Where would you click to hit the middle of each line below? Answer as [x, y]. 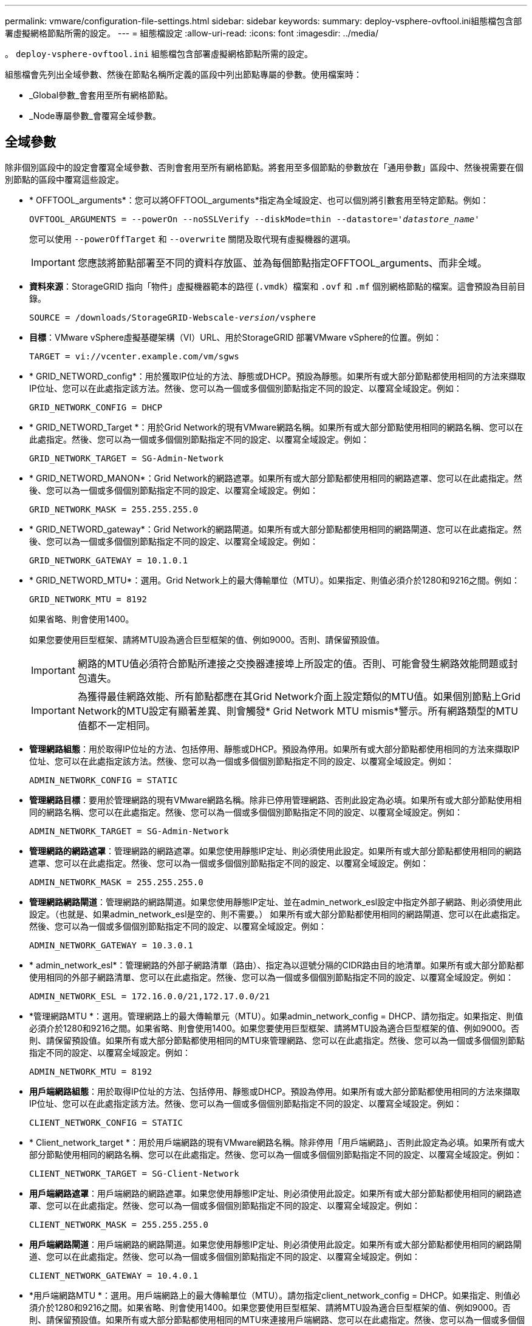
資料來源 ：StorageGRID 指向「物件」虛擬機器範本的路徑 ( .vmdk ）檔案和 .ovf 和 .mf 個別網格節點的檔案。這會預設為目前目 [277, 286]
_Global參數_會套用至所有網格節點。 [101, 95]
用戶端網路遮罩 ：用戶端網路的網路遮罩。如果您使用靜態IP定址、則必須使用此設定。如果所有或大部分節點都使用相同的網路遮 [275, 1193]
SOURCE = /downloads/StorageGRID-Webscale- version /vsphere [173, 317]
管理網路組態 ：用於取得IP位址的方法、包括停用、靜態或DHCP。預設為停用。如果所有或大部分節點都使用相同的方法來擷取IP [275, 749]
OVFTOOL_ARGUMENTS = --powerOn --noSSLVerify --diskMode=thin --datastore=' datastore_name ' [254, 219]
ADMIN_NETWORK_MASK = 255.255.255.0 [116, 882]
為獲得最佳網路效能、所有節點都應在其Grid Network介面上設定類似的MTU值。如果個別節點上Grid [299, 696]
